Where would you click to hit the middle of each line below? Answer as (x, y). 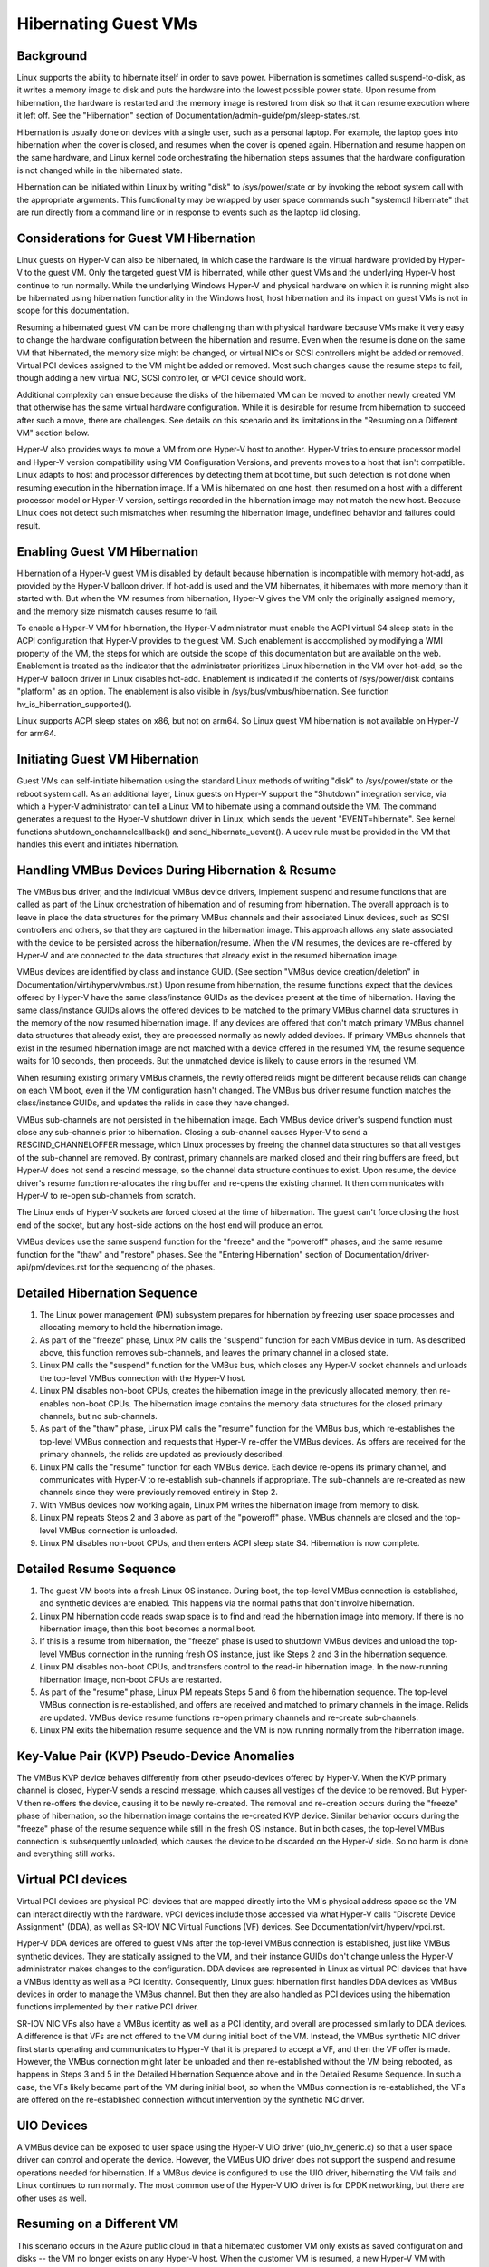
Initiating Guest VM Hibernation (108, 759)
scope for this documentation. (73, 311)
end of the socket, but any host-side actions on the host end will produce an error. (170, 1225)
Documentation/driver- (387, 1254)
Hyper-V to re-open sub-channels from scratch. (106, 1196)
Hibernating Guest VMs (107, 24)
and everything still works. (66, 1853)
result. (29, 525)
